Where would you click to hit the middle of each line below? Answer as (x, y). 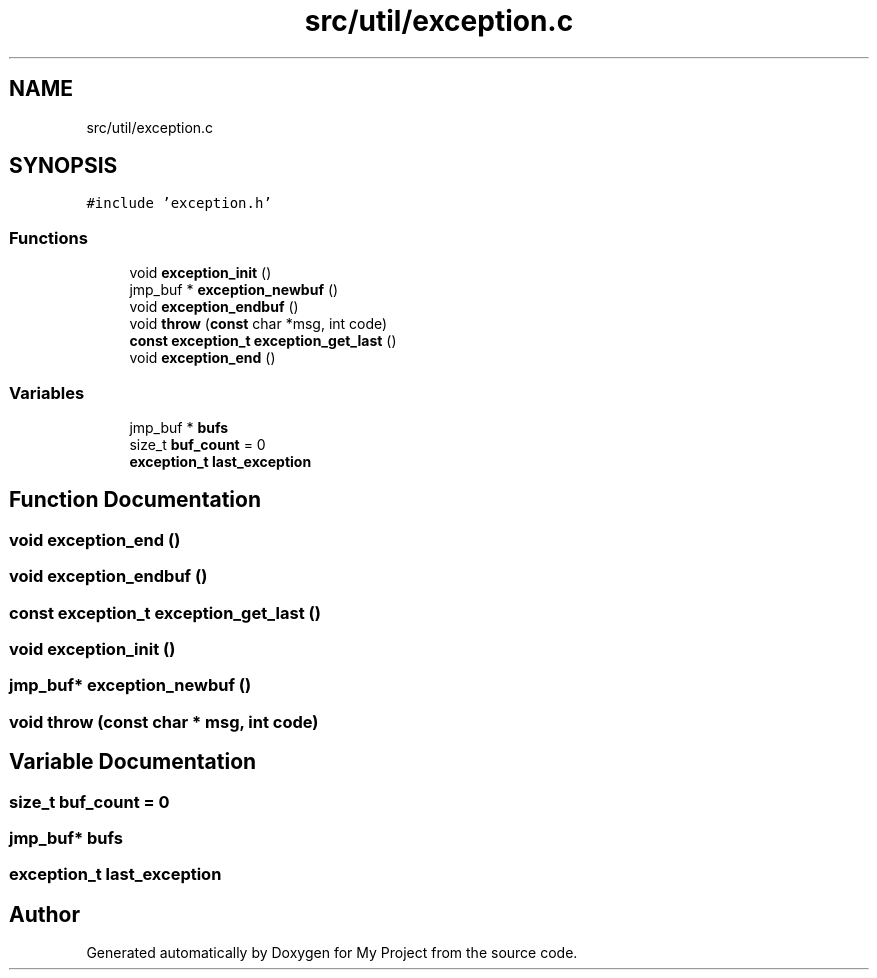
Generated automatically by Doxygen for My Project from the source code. (332, 953)
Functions (48, 237)
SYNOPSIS (63, 166)
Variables (47, 392)
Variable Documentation (133, 762)
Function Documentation (135, 500)
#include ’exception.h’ (179, 203)
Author (44, 914)
